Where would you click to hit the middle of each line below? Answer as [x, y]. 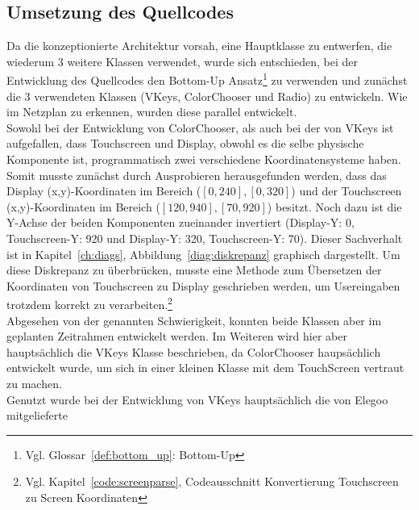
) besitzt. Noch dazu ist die [334, 206]
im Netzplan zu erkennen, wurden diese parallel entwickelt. [152, 112]
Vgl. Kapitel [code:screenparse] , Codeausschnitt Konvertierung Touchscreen [212, 481]
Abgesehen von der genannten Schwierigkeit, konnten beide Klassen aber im [194, 320]
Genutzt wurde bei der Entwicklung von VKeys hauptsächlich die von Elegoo [197, 399]
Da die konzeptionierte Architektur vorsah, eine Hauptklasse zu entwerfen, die [199, 46]
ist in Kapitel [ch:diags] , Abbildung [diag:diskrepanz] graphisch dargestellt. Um [203, 254]
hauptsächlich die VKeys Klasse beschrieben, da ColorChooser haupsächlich [194, 351]
